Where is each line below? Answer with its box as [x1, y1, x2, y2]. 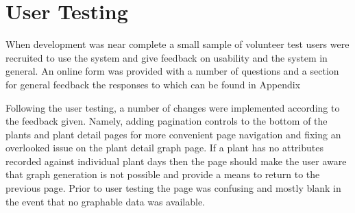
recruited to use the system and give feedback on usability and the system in [5, 50, 328, 64]
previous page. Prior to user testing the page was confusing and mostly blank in [5, 181, 341, 195]
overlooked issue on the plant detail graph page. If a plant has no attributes [5, 140, 324, 155]
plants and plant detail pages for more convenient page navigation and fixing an [5, 127, 341, 141]
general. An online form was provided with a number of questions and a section [5, 64, 339, 78]
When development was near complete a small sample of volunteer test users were [5, 37, 350, 51]
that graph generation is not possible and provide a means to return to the [5, 167, 320, 181]
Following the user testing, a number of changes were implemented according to [5, 100, 340, 114]
